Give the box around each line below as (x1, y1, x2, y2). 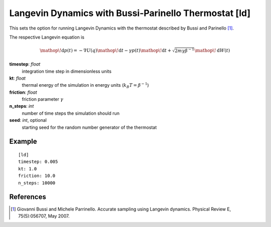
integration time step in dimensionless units (22, 68, 112, 74)
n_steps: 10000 (18, 180, 56, 185)
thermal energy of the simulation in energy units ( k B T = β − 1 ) (22, 82, 149, 90)
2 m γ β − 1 (175, 47, 195, 54)
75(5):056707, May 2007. (18, 213, 70, 219)
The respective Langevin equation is (9, 34, 85, 40)
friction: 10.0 (18, 173, 56, 179)
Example (9, 137, 37, 146)
